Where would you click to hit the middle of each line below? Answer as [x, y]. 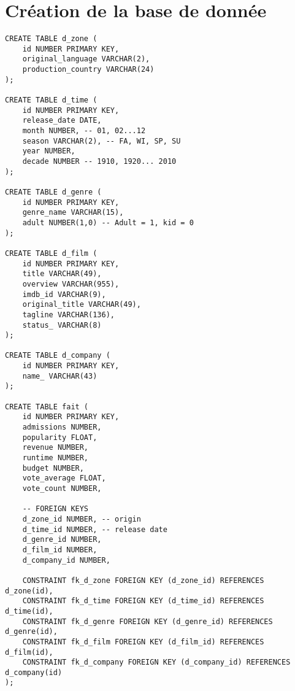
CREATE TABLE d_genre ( [53, 192]
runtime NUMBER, [56, 458]
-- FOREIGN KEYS [56, 509]
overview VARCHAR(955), [71, 284]
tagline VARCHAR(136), [68, 315]
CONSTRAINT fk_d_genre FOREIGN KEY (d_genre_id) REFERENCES [147, 621]
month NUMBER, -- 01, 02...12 [84, 131]
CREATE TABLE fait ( [47, 407]
